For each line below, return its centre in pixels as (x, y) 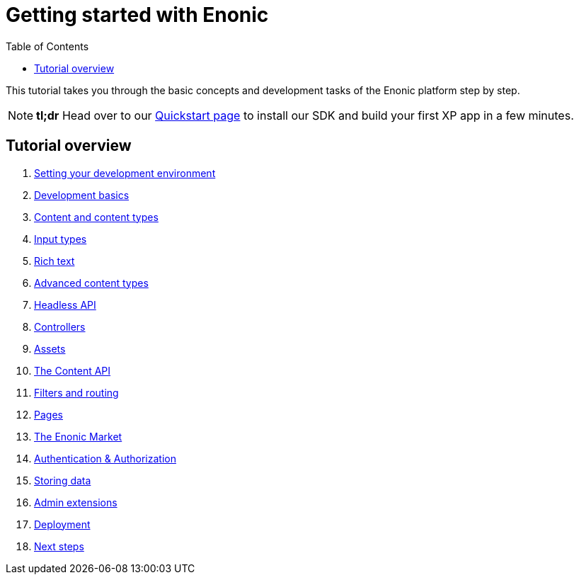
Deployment (62, 524)
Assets (50, 348)
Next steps (59, 546)
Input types (61, 239)
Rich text (55, 261)
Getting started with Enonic (137, 15)
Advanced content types (91, 283)
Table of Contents (47, 46)
